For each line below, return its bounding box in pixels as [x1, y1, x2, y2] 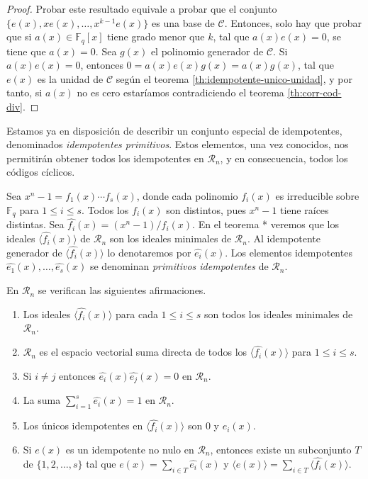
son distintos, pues [166, 202, 246, 217]
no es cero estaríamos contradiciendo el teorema [77, 85, 284, 100]
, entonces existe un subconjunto [210, 441, 352, 456]
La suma [23, 393, 61, 407]
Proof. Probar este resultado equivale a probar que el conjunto [6, 1, 277, 16]
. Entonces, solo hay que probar [224, 15, 362, 30]
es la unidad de [37, 71, 104, 86]
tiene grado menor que [107, 29, 205, 44]
